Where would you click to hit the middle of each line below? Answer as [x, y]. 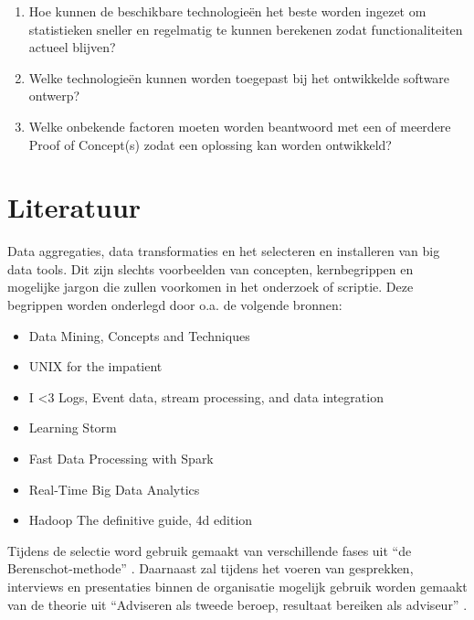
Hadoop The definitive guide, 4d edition [141, 520]
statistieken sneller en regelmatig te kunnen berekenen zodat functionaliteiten [246, 29]
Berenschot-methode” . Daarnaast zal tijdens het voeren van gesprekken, [211, 568]
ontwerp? [54, 96]
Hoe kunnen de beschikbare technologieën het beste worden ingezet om [227, 11]
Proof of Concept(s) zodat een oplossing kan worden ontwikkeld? [210, 144]
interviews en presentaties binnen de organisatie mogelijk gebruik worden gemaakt [237, 586]
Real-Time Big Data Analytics [114, 489]
